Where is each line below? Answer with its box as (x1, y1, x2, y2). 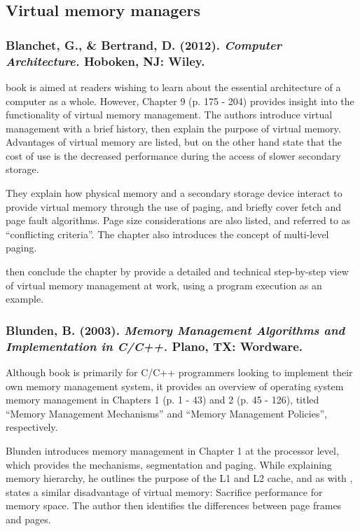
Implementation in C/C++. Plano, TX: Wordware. (6, 337, 303, 354)
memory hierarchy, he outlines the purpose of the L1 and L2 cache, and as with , (6, 471, 353, 485)
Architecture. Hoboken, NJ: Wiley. (6, 52, 205, 69)
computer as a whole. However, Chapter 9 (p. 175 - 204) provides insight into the (6, 93, 354, 108)
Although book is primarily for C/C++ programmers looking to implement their (6, 364, 353, 379)
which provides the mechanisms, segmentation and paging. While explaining (6, 457, 332, 471)
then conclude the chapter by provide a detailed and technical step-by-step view (6, 264, 349, 279)
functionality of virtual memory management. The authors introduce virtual (6, 107, 333, 122)
